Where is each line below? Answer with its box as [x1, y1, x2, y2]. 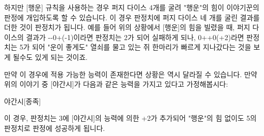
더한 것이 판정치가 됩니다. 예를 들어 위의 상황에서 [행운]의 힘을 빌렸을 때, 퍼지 [4, 22, 250, 32]
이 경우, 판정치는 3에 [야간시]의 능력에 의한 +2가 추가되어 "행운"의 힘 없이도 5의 [4, 113, 257, 123]
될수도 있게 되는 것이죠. [13, 51, 88, 62]
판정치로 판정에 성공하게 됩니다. [4, 122, 105, 133]
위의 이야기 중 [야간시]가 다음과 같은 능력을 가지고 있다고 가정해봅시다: [4, 79, 228, 89]
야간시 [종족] [4, 95, 41, 106]
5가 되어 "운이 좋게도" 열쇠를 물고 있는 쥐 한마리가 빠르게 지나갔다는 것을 [19, 42, 251, 52]
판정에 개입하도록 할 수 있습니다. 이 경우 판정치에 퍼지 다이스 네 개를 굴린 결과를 [4, 12, 260, 22]
